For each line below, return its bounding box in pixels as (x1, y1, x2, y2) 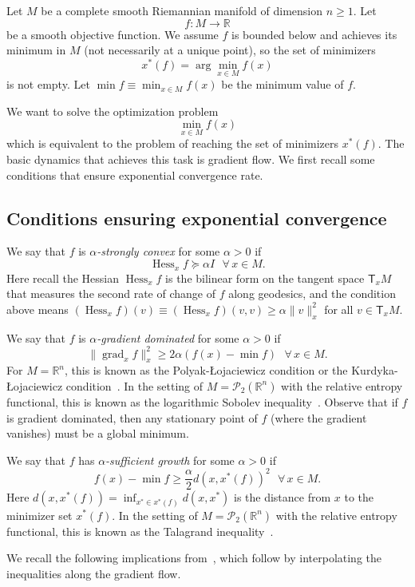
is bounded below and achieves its (231, 26, 397, 42)
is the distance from (233, 489, 331, 506)
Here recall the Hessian (6, 269, 119, 286)
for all (324, 300, 354, 317)
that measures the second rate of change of (6, 285, 215, 302)
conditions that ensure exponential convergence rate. (6, 166, 263, 183)
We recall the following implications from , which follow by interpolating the (6, 549, 382, 566)
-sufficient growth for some (105, 451, 235, 468)
